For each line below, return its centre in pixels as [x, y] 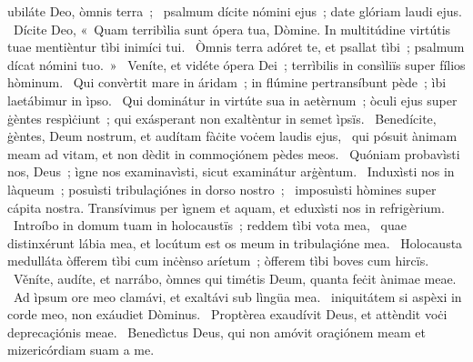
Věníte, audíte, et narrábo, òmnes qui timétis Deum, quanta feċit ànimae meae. [235, 278]
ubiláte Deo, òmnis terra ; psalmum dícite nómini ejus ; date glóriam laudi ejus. [235, 11]
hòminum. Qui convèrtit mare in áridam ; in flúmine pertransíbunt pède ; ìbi [227, 82]
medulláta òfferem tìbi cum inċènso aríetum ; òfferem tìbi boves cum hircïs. [218, 261]
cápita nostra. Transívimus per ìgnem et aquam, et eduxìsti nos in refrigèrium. [226, 207]
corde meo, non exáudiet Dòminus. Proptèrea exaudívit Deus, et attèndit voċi [227, 314]
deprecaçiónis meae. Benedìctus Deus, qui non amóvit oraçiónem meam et [216, 332]
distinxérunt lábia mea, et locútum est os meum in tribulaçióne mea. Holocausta [235, 242]
